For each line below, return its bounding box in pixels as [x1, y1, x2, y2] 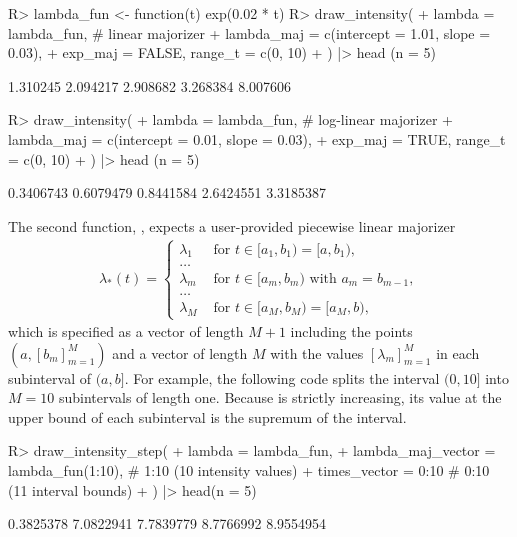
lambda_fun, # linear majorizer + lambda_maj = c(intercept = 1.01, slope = [8, 22, 491, 43]
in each [436, 342, 480, 363]
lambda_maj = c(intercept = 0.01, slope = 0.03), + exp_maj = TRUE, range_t [8, 128, 506, 149]
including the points [290, 321, 413, 342]
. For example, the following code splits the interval [124, 367, 440, 388]
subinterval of [8, 367, 91, 388]
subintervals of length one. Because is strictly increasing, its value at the [58, 387, 502, 408]
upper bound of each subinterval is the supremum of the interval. [8, 406, 407, 427]
